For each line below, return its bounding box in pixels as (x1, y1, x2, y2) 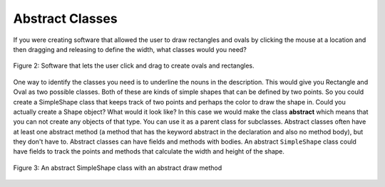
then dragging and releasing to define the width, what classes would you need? (13, 45, 247, 53)
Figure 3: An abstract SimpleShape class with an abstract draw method (13, 164, 222, 172)
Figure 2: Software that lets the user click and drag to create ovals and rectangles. (13, 61, 255, 70)
